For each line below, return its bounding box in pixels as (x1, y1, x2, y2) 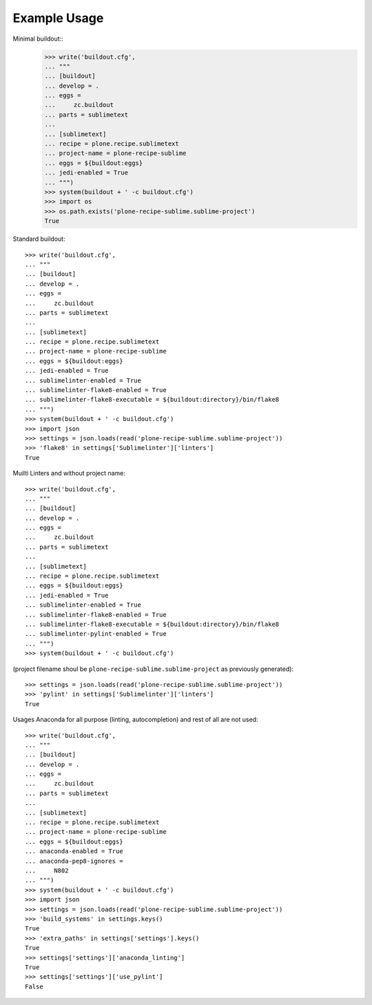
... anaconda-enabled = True (25, 848, 123, 855)
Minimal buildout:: (12, 35, 63, 43)
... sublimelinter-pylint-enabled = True (25, 630, 167, 638)
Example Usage (12, 10, 104, 26)
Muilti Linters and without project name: (12, 469, 125, 478)
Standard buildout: (12, 235, 65, 243)
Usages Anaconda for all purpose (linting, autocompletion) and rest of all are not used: (12, 715, 258, 724)
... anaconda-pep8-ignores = (25, 857, 123, 865)
